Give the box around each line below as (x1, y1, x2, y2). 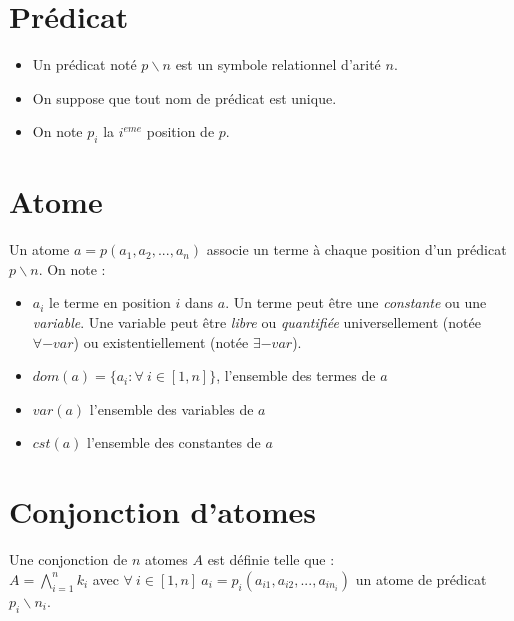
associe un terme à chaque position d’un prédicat (206, 239, 507, 260)
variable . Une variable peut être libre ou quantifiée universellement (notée (32, 312, 481, 333)
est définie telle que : (207, 549, 335, 570)
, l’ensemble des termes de (216, 365, 376, 386)
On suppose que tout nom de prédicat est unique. (32, 87, 337, 108)
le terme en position (49, 292, 171, 313)
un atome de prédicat (355, 568, 487, 589)
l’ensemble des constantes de (87, 432, 261, 453)
